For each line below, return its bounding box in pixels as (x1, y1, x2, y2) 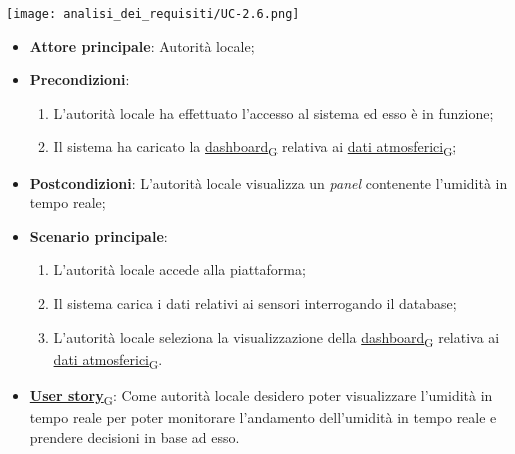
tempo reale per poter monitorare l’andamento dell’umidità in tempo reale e (29, 406, 497, 427)
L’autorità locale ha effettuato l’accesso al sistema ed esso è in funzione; (53, 102, 494, 123)
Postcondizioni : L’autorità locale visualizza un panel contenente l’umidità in (29, 172, 508, 193)
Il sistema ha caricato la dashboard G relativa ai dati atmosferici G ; (53, 136, 457, 160)
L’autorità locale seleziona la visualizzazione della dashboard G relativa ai (53, 326, 500, 350)
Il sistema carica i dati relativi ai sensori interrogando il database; (53, 292, 457, 313)
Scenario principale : (29, 225, 168, 246)
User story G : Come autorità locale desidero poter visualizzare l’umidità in (29, 384, 493, 408)
